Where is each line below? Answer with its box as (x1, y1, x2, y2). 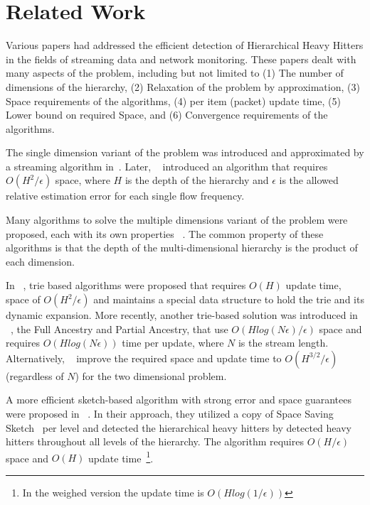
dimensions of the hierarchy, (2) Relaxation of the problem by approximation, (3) (6, 79, 360, 94)
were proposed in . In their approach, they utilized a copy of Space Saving (6, 406, 334, 420)
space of (6, 292, 41, 307)
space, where (55, 173, 110, 188)
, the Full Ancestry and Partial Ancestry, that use (11, 321, 228, 336)
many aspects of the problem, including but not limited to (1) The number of (6, 65, 344, 80)
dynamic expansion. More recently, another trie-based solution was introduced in (6, 308, 358, 322)
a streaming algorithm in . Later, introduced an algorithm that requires (6, 158, 328, 173)
